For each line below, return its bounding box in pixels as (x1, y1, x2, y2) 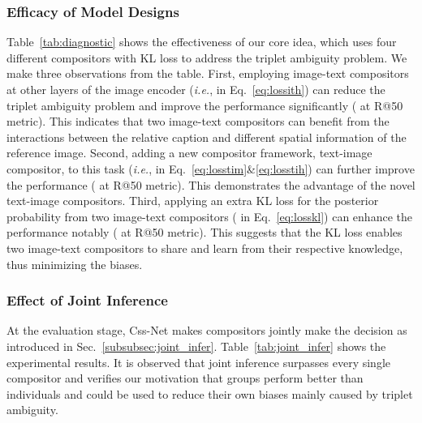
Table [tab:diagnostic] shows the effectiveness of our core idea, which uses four (6, 33, 397, 50)
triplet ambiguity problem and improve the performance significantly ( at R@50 (6, 96, 403, 113)
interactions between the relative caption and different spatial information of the (6, 128, 407, 145)
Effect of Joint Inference (6, 290, 168, 310)
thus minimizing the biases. (6, 255, 143, 272)
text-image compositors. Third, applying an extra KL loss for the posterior (6, 192, 379, 209)
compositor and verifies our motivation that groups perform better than (6, 370, 364, 387)
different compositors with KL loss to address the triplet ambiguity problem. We (6, 49, 407, 66)
